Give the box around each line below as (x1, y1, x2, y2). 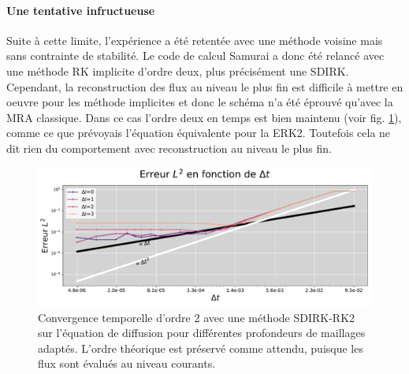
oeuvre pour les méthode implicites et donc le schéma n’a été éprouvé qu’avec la (6, 94, 393, 110)
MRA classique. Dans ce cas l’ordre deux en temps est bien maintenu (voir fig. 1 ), (6, 109, 402, 125)
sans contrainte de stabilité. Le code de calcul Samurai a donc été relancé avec (6, 47, 385, 64)
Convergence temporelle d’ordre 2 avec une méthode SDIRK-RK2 (38, 309, 355, 325)
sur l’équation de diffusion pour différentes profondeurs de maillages (38, 324, 366, 341)
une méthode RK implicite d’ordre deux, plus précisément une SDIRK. (6, 62, 349, 79)
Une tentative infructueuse (6, 2, 155, 18)
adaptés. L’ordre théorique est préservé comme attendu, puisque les (38, 339, 363, 356)
